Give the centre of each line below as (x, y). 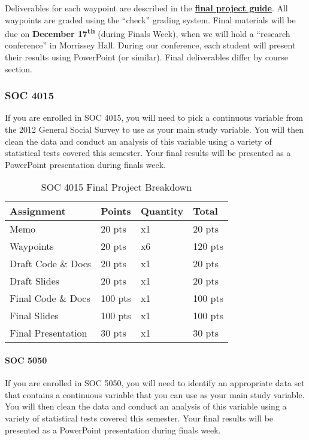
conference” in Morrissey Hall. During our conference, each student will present (150, 45)
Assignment (38, 211)
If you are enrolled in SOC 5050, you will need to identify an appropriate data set (155, 383)
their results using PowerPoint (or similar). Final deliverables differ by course (147, 57)
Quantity (162, 211)
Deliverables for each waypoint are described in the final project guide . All (146, 8)
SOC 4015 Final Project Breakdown (116, 187)
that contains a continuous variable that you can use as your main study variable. (155, 394)
